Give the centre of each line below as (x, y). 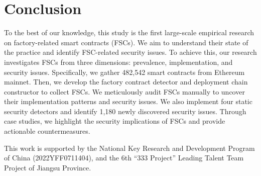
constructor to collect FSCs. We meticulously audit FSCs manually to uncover (124, 91)
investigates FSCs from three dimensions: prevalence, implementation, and (118, 62)
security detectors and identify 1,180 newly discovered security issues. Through (125, 111)
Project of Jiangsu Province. (48, 167)
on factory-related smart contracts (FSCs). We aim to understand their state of (126, 42)
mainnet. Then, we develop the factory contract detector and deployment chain (126, 82)
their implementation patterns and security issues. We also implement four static (128, 101)
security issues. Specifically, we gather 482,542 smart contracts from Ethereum (124, 72)
